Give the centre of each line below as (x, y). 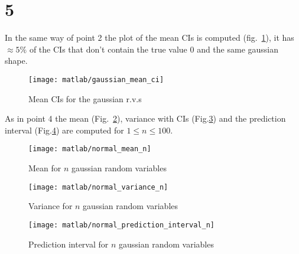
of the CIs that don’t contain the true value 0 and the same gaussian (154, 49)
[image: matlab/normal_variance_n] (98, 187)
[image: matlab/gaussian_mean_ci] (96, 79)
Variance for (51, 206)
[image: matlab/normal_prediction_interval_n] (121, 225)
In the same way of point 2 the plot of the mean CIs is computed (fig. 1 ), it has (149, 38)
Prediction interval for (69, 244)
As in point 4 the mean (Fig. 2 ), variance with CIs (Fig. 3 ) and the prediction (145, 118)
